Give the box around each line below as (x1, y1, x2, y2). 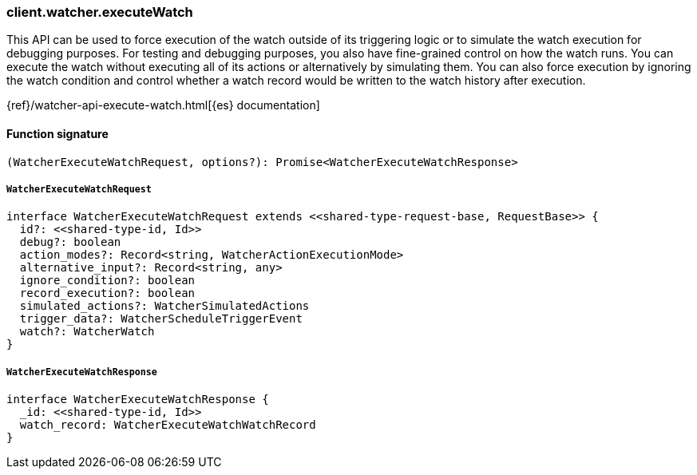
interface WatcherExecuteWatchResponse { (6, 393, 269, 406)
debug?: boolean (19, 236, 121, 249)
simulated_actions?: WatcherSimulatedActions (19, 299, 310, 313)
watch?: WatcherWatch (19, 325, 155, 338)
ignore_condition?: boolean (19, 274, 196, 287)
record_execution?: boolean (19, 287, 196, 300)
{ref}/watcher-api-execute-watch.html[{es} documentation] (6, 98, 320, 113)
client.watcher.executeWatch (6, 4, 193, 20)
